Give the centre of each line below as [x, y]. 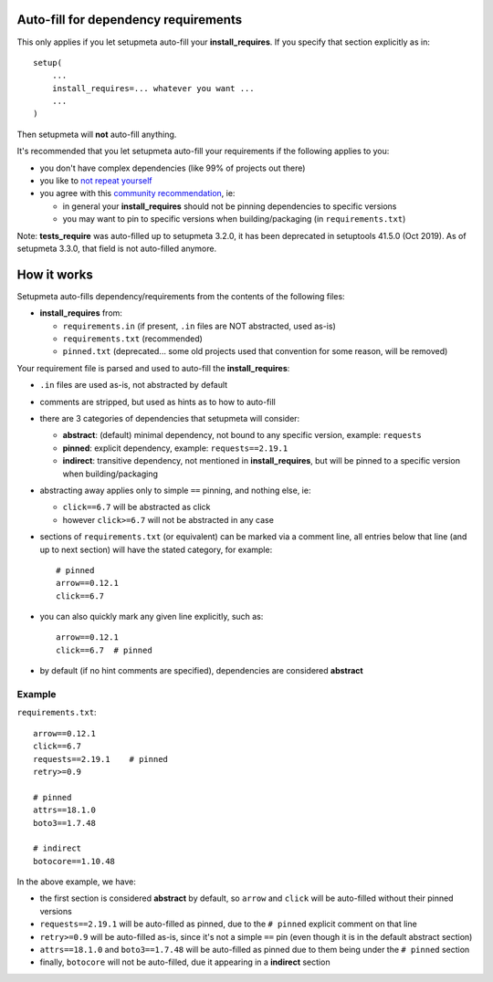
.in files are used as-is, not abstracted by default [134, 385]
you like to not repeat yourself [96, 181]
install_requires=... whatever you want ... [153, 88]
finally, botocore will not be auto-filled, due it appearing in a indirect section [185, 962]
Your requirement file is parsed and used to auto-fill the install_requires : [153, 368]
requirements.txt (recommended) [132, 339]
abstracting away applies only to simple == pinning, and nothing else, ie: [175, 490]
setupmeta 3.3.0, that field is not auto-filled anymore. [117, 248]
